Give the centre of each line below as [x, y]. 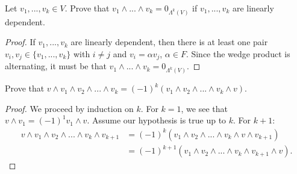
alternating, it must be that [56, 66]
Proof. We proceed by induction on [69, 108]
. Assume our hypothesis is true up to [157, 120]
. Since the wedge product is [238, 54]
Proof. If [20, 42]
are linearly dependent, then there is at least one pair [169, 42]
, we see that [204, 108]
